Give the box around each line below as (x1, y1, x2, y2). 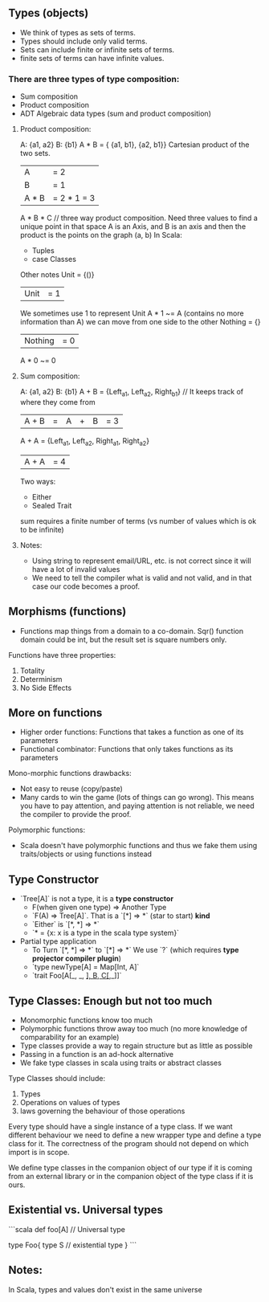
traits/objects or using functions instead (19, 849, 153, 859)
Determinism (19, 674, 63, 684)
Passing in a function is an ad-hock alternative (19, 1049, 174, 1059)
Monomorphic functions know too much (19, 1015, 153, 1025)
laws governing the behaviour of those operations (19, 1106, 185, 1116)
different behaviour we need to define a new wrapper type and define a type (8, 1130, 262, 1140)
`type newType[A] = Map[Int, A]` (31, 962, 140, 972)
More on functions (8, 706, 103, 720)
